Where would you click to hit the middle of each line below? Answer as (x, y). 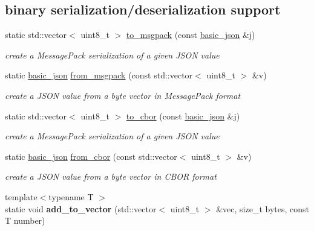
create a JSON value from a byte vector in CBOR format (111, 176)
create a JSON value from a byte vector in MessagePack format (123, 95)
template (21, 196)
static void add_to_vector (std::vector (81, 208)
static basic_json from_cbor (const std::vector (91, 156)
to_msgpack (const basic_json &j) (191, 35)
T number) (25, 220)
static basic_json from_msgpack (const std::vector (99, 75)
